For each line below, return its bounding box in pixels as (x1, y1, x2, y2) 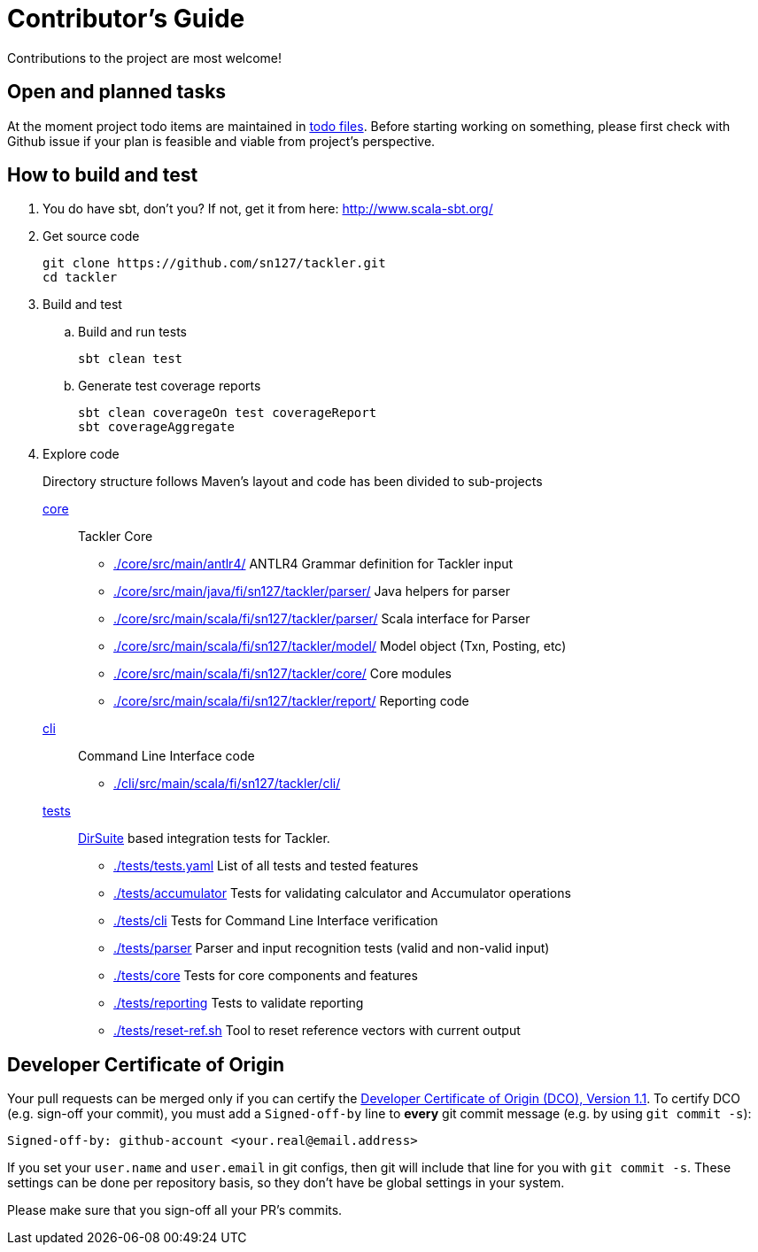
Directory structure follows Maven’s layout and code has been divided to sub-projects (43, 474, 543, 490)
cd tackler (43, 270, 118, 285)
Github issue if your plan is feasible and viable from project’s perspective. (7, 133, 436, 149)
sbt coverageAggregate (78, 420, 236, 435)
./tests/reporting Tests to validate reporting (113, 995, 364, 1011)
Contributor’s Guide (7, 4, 245, 34)
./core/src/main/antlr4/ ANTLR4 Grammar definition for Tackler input (113, 556, 514, 572)
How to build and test (7, 164, 198, 187)
